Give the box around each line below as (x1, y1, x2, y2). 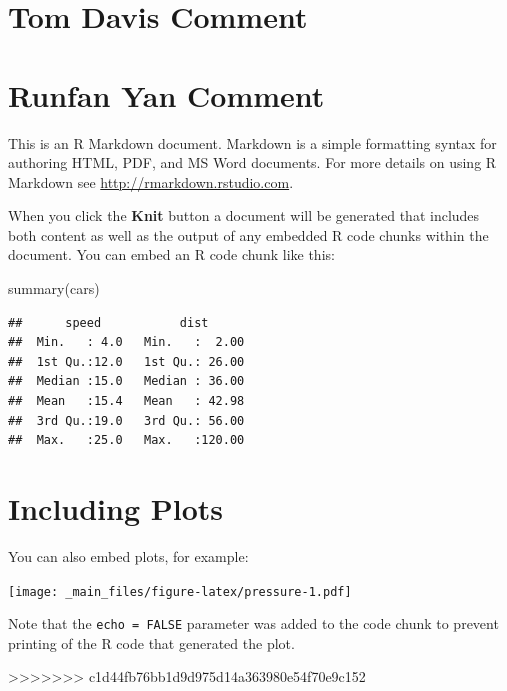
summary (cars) (8, 278, 100, 299)
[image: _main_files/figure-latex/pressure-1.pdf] (8, 584, 352, 599)
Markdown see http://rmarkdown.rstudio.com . (8, 171, 294, 192)
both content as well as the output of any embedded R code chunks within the (8, 224, 489, 245)
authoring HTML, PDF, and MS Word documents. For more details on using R (8, 152, 497, 173)
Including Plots (8, 488, 224, 528)
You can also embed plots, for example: (8, 545, 249, 566)
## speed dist (8, 315, 209, 330)
